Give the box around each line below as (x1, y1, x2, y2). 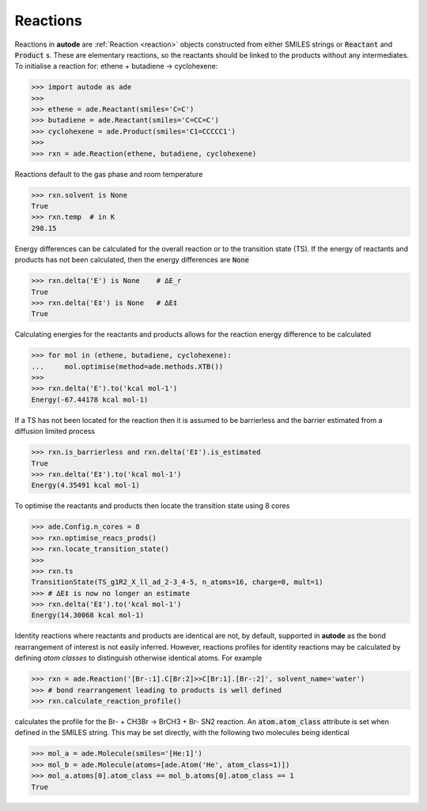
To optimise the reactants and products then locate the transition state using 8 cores (14, 501, 290, 511)
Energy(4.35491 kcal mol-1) (31, 481, 140, 490)
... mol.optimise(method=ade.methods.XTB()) (31, 362, 224, 371)
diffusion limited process (14, 427, 95, 436)
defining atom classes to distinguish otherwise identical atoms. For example (14, 653, 263, 663)
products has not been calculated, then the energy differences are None (14, 255, 249, 265)
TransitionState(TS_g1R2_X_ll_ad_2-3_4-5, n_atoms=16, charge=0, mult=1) (31, 578, 323, 587)
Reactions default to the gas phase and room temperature (14, 169, 203, 179)
